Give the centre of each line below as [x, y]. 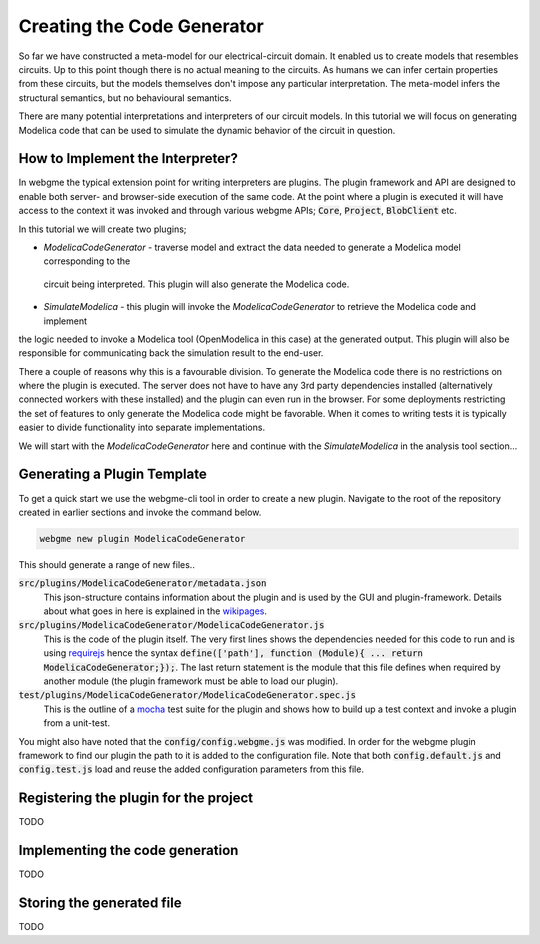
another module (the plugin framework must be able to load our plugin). [191, 681]
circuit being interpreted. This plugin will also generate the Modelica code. [196, 284]
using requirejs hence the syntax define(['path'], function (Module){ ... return [233, 653]
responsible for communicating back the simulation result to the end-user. [171, 353]
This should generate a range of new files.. [106, 564]
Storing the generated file [100, 903]
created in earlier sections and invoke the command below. [140, 512]
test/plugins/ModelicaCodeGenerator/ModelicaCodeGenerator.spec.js [187, 695]
